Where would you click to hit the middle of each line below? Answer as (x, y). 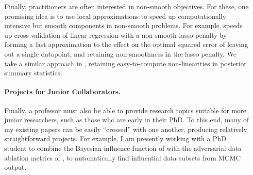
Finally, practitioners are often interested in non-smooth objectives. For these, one (126, 6)
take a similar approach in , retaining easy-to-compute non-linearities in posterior (126, 63)
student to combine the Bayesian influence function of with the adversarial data (123, 148)
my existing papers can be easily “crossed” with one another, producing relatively (126, 129)
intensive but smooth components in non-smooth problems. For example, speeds (124, 25)
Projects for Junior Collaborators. (63, 92)
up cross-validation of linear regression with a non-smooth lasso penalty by (116, 35)
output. (16, 167)
